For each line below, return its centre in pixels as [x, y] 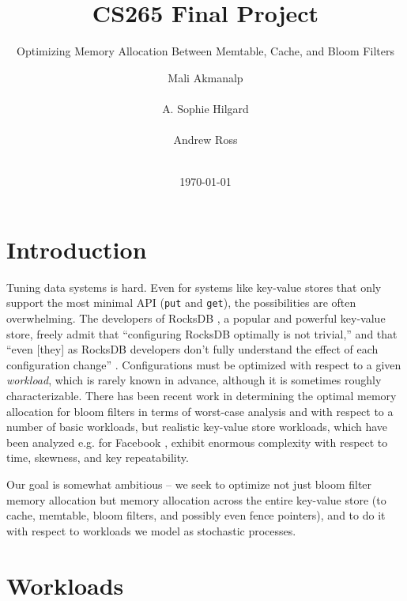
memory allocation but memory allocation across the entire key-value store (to [196, 499]
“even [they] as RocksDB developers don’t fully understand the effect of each [192, 349]
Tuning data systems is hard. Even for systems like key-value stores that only [194, 287]
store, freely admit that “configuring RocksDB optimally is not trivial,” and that [202, 333]
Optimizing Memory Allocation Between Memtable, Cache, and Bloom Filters [205, 51]
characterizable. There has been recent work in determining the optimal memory [202, 396]
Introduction [77, 249]
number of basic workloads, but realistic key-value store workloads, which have [197, 427]
